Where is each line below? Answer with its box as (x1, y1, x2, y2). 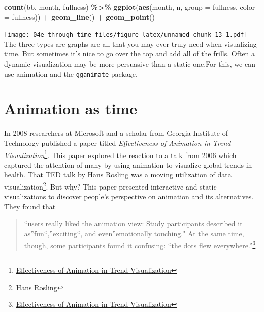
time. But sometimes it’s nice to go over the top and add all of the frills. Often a (4, 48, 255, 59)
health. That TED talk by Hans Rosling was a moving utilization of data (4, 169, 232, 180)
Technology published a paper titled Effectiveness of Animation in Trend (4, 138, 231, 148)
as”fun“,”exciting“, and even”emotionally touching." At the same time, (24, 228, 244, 239)
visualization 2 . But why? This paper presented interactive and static (4, 180, 217, 192)
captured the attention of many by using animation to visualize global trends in (4, 159, 252, 170)
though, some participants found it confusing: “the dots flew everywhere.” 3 (24, 238, 256, 251)
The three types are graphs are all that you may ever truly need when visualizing (4, 38, 257, 49)
